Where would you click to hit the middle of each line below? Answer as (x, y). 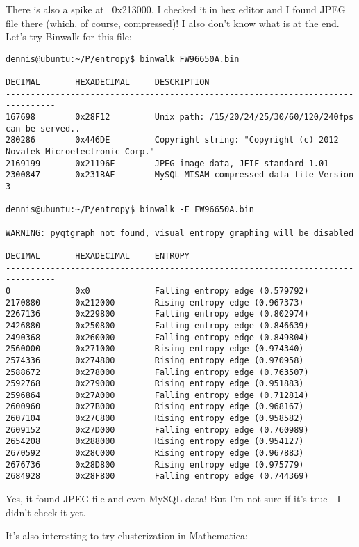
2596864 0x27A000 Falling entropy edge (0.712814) (157, 395)
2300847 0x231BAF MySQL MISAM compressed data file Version (180, 175)
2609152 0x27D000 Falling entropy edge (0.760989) (157, 430)
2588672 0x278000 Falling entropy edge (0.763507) (157, 372)
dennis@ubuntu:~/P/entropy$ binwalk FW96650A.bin (123, 59)
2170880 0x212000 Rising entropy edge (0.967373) (155, 302)
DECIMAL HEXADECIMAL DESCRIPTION (108, 82)
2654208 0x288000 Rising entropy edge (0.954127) (155, 442)
